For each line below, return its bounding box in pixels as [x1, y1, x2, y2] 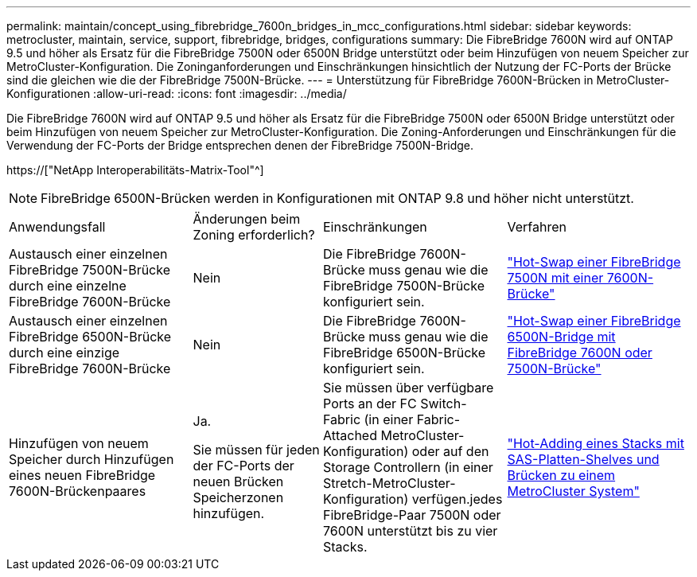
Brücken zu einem [507, 467, 616, 483]
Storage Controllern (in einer [323, 459, 493, 475]
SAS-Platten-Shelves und [507, 451, 660, 467]
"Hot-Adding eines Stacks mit [507, 435, 684, 451]
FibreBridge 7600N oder [507, 345, 652, 361]
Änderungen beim [193, 211, 301, 227]
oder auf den [411, 443, 489, 459]
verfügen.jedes [411, 491, 503, 507]
